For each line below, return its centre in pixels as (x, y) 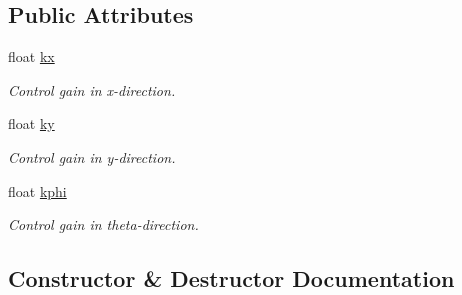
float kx (31, 56)
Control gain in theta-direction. (103, 224)
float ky (31, 123)
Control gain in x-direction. (92, 89)
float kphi (37, 190)
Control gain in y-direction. (92, 156)
